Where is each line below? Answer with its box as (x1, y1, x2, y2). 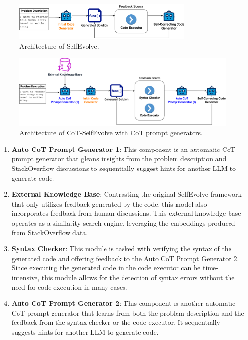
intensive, (11, 272, 40, 282)
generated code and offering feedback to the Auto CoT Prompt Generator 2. (11, 253, 239, 263)
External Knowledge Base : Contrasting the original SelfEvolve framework (11, 189, 242, 199)
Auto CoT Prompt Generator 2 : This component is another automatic (11, 298, 236, 308)
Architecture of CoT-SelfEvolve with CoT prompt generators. (19, 128, 203, 138)
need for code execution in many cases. (11, 282, 127, 292)
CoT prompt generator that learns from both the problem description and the (11, 307, 244, 318)
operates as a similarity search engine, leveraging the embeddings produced (11, 218, 235, 228)
